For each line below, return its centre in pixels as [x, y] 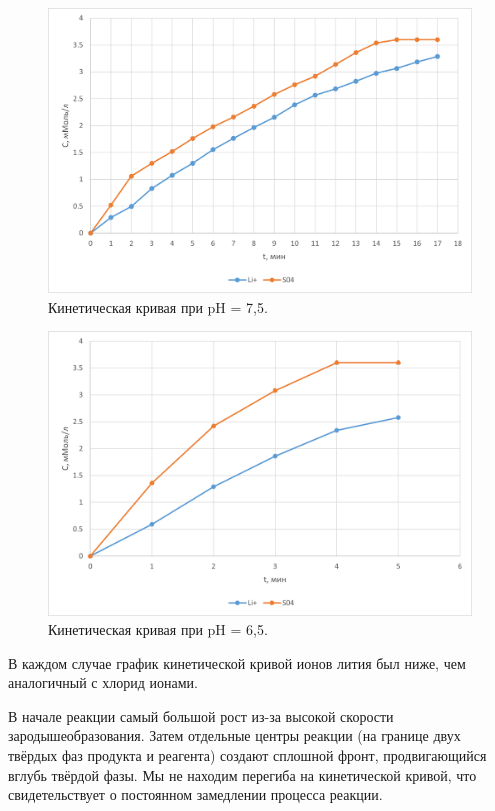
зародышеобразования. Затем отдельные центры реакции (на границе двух [234, 735]
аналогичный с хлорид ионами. [103, 682]
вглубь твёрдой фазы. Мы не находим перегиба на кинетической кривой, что [242, 774]
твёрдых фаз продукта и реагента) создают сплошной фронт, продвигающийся [247, 755]
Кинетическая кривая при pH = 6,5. [158, 629]
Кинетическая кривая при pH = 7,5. [158, 306]
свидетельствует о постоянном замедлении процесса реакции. [195, 794]
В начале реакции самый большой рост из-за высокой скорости [201, 715]
